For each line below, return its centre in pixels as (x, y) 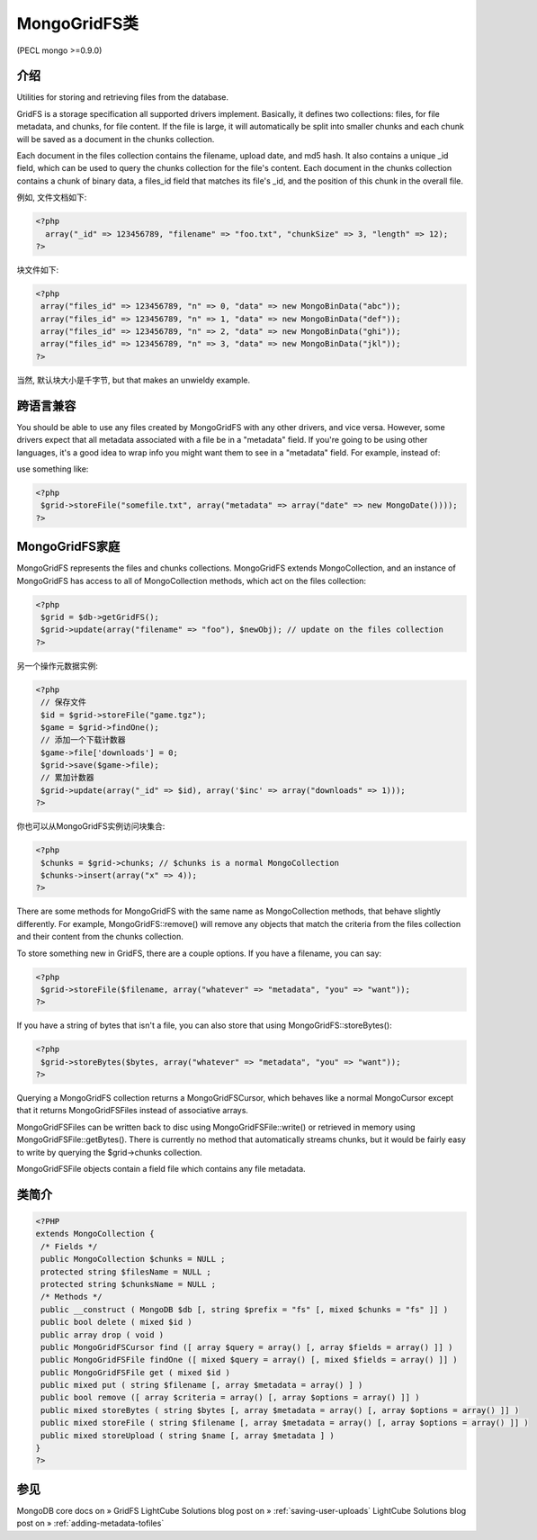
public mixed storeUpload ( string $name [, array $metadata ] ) (188, 1435)
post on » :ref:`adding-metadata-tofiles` (90, 1523)
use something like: (53, 469)
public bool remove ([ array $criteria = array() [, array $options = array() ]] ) (230, 1398)
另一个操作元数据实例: (58, 665)
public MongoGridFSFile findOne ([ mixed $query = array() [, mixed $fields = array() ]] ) (249, 1360)
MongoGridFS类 (78, 23)
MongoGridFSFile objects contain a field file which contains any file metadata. (161, 1168)
